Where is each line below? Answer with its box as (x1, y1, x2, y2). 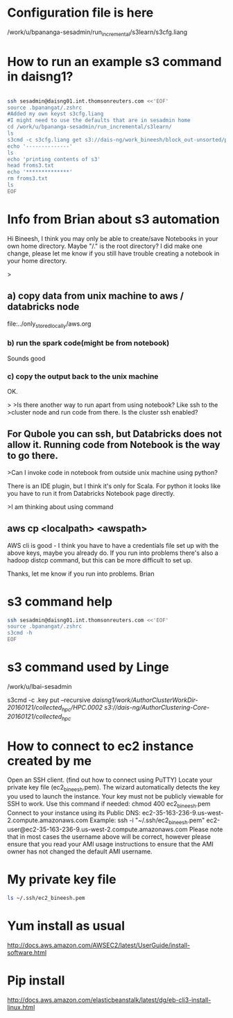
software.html (7, 948, 47, 956)
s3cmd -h (7, 630, 33, 637)
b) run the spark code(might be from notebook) (7, 338, 170, 348)
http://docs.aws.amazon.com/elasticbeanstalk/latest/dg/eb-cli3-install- (7, 995, 212, 1004)
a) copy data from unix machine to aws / (7, 290, 184, 302)
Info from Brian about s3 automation (7, 211, 220, 227)
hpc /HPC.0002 (61, 703, 103, 713)
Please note (189, 825, 223, 833)
